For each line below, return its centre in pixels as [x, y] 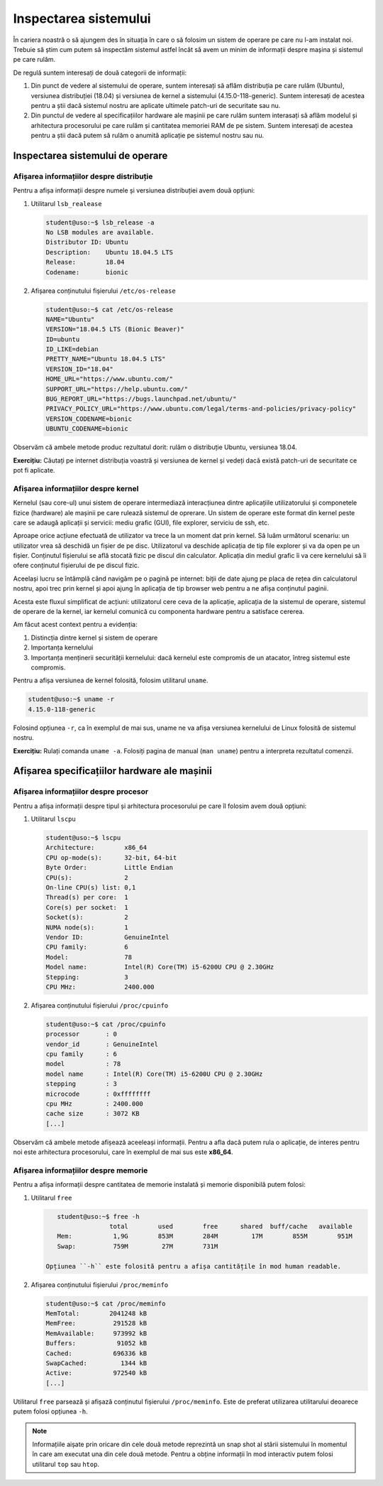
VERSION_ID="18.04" [79, 369]
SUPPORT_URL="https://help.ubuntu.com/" [117, 389]
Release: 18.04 [85, 262]
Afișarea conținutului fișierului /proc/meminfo [100, 1285]
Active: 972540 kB [96, 1373]
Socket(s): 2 [87, 917]
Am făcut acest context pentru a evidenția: [75, 625]
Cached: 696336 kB [96, 1353]
